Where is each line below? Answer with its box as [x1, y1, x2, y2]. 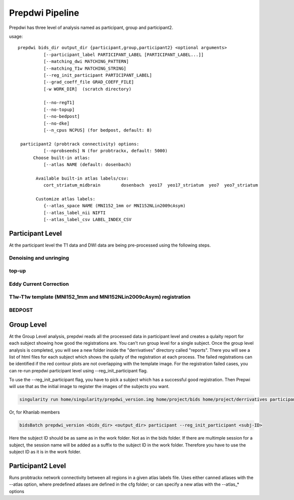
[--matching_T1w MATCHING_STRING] [43, 65, 127, 71]
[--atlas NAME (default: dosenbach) [43, 162, 132, 167]
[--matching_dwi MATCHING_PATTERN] [43, 59, 129, 64]
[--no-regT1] [43, 100, 75, 106]
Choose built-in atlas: [33, 155, 91, 161]
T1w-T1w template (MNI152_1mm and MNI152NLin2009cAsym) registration [9, 294, 191, 301]
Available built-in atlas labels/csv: [36, 175, 129, 181]
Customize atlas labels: [36, 196, 96, 201]
